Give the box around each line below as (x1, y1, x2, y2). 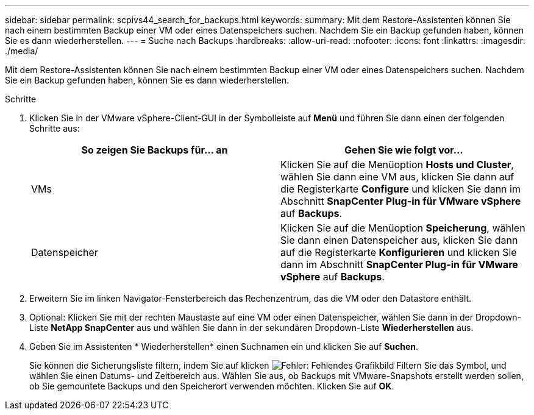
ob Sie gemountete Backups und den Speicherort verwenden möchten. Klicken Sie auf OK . (29, 381, 394, 391)
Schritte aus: (29, 123, 80, 133)
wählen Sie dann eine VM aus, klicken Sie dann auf (280, 171, 514, 183)
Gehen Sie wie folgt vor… (344, 144, 463, 156)
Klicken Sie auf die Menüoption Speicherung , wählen (280, 222, 525, 234)
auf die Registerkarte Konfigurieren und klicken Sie (280, 246, 517, 258)
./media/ (5, 46, 38, 56)
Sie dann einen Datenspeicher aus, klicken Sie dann (280, 234, 518, 246)
